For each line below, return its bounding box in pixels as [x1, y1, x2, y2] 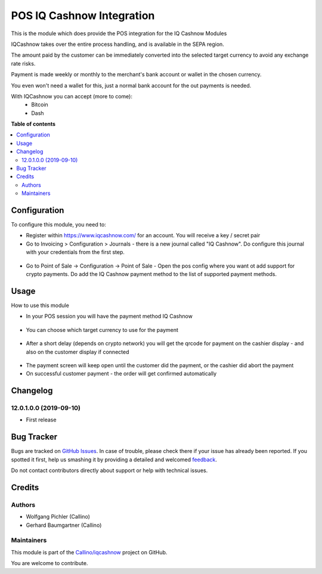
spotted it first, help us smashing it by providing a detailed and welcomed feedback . [11, 456, 218, 463]
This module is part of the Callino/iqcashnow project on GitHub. [11, 548, 168, 556]
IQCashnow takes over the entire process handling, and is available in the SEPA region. [11, 41, 225, 48]
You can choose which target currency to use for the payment [26, 326, 179, 333]
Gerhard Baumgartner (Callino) [26, 522, 102, 529]
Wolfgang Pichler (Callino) [26, 513, 91, 520]
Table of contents [11, 120, 56, 128]
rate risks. [11, 60, 36, 67]
